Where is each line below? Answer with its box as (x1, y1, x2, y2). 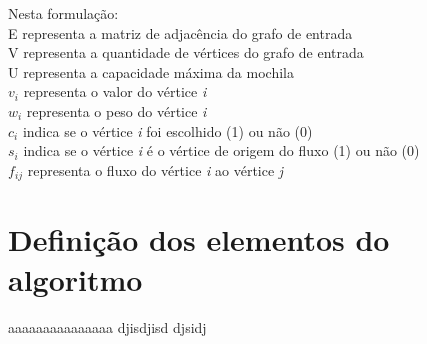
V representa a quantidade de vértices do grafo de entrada (8, 42, 364, 63)
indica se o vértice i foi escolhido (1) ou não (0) (22, 120, 313, 141)
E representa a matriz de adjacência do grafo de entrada (8, 22, 353, 43)
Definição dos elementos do (8, 219, 390, 260)
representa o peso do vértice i (26, 100, 207, 121)
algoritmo (8, 258, 143, 299)
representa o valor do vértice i (23, 81, 207, 102)
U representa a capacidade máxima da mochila (8, 61, 294, 82)
